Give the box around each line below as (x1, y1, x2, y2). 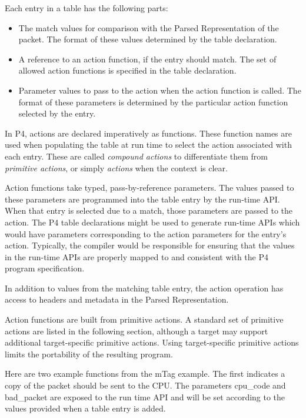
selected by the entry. (18, 107, 96, 120)
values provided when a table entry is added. (5, 402, 166, 414)
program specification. (5, 262, 85, 274)
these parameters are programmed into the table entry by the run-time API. (5, 193, 280, 205)
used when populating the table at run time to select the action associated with (5, 138, 292, 151)
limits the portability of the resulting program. (5, 347, 173, 360)
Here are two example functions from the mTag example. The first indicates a (5, 367, 285, 380)
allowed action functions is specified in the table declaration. (18, 64, 237, 77)
